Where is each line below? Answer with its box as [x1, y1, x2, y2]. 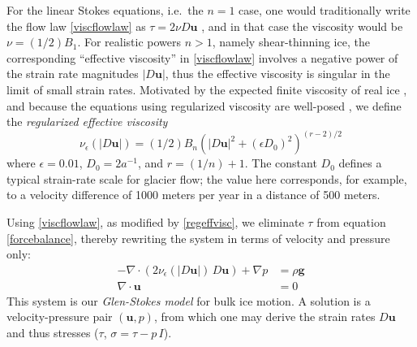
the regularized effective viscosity [6, 113, 168, 130]
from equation [316, 214, 386, 231]
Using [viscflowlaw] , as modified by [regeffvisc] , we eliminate [6, 214, 304, 231]
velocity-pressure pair [6, 308, 113, 325]
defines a [338, 154, 382, 171]
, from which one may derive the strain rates [153, 308, 376, 325]
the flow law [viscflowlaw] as [6, 17, 146, 34]
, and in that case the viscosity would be [201, 17, 403, 34]
